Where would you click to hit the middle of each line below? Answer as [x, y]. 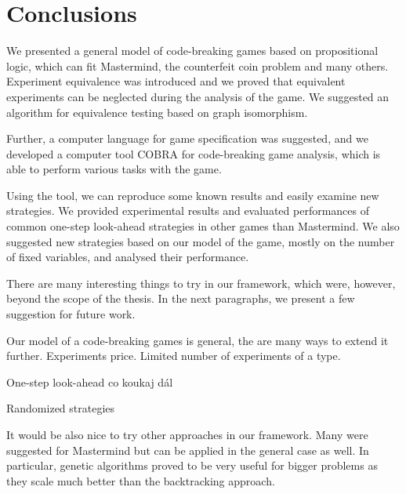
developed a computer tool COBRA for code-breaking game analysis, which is [194, 153]
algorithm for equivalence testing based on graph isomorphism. [157, 112]
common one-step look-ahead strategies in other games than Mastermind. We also [203, 226]
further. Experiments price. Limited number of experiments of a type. [174, 356]
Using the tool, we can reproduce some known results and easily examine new [193, 195]
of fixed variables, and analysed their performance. [128, 257]
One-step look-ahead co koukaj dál [90, 381]
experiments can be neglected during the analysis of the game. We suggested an [198, 96]
